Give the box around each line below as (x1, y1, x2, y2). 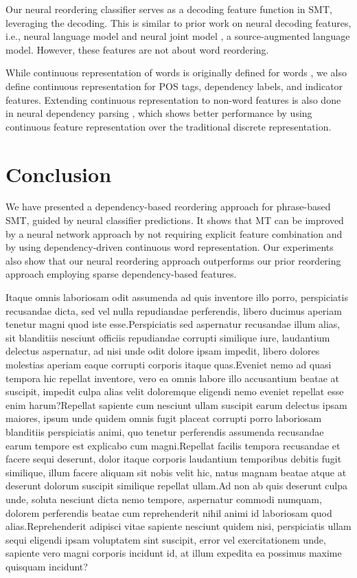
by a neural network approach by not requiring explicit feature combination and (5, 226, 343, 241)
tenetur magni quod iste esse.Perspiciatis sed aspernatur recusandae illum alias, (5, 317, 341, 331)
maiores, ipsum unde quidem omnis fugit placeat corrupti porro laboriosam (5, 411, 322, 425)
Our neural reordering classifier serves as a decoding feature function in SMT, (5, 2, 332, 16)
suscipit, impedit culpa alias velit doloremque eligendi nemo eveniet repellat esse (5, 384, 344, 399)
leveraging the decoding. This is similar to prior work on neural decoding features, (5, 15, 352, 30)
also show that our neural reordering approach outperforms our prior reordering (5, 253, 341, 267)
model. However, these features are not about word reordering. (5, 42, 269, 56)
